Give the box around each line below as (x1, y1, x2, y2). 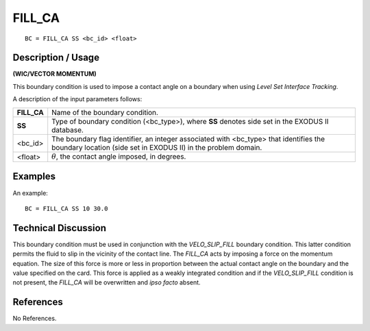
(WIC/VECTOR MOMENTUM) (12, 70, 97, 78)
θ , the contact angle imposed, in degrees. (51, 151, 186, 161)
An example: (12, 189, 48, 197)
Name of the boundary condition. (51, 107, 159, 117)
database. (51, 125, 84, 135)
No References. (12, 315, 57, 323)
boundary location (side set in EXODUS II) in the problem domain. (51, 142, 262, 152)
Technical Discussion (12, 222, 106, 234)
